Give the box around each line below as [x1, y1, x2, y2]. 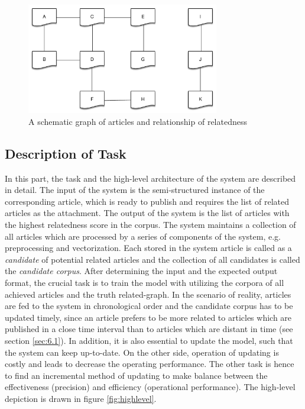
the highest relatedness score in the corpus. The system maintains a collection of [5, 218, 296, 230]
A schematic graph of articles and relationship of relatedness [28, 115, 247, 127]
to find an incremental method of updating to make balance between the [5, 369, 268, 381]
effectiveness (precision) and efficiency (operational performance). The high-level [5, 381, 296, 393]
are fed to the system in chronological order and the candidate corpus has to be [5, 299, 293, 312]
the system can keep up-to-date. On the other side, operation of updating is [5, 346, 279, 358]
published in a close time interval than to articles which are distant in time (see [5, 323, 293, 335]
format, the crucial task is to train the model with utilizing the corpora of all [5, 276, 284, 288]
